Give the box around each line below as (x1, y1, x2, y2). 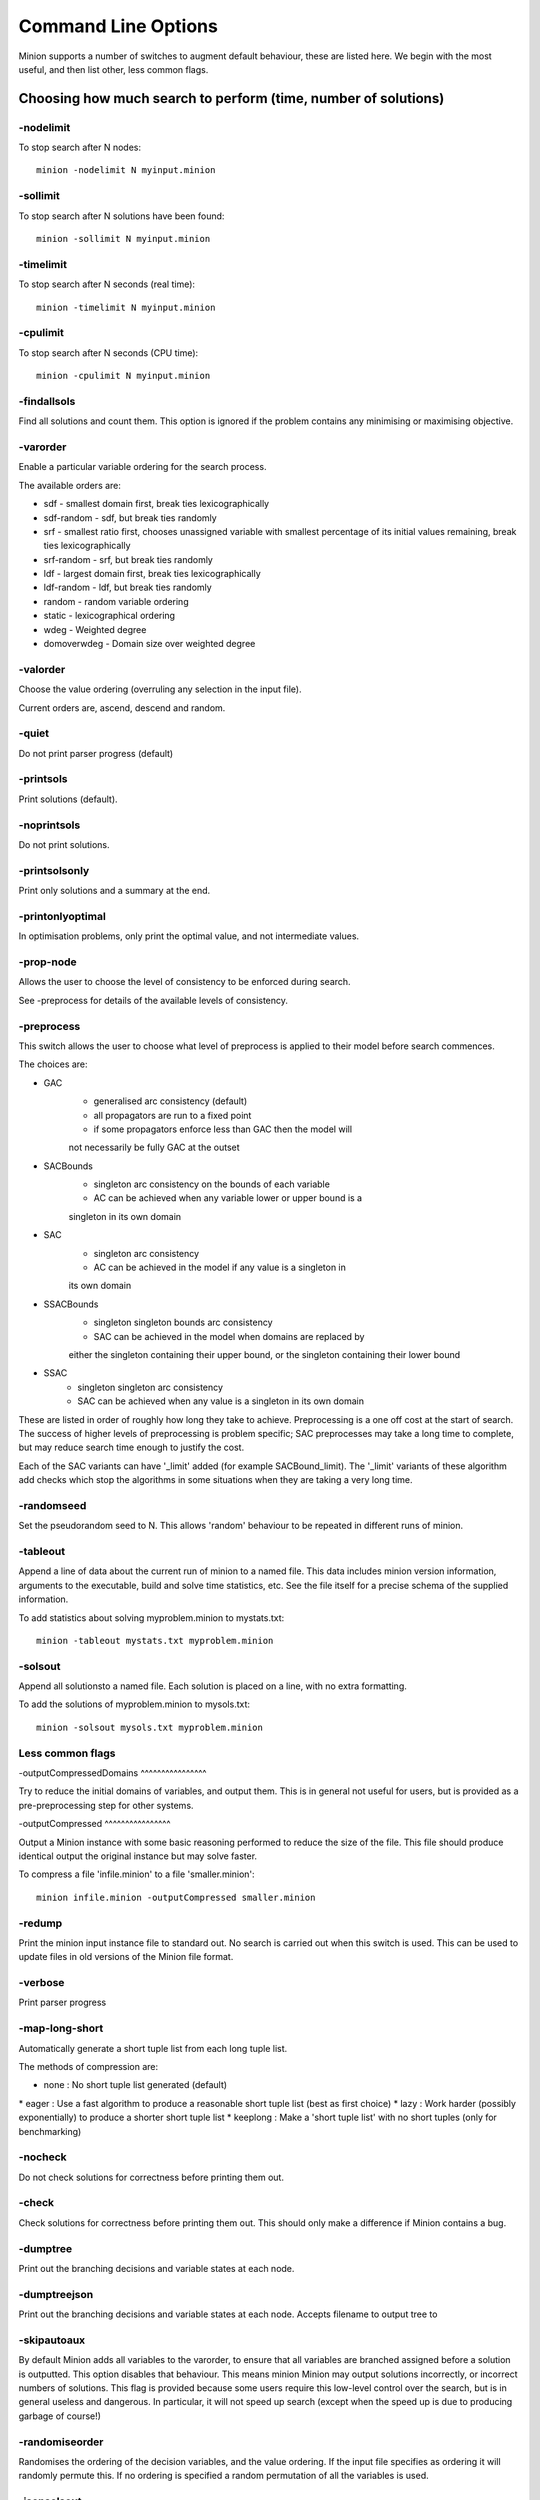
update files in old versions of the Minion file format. (18, 1951, 234, 1963)
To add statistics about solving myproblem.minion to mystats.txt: (18, 1611, 285, 1624)
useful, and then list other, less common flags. (18, 63, 209, 75)
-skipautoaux (18, 2333, 86, 2347)
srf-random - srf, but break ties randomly (43, 553, 214, 565)
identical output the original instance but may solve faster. (18, 1850, 258, 1862)
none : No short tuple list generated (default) (43, 2079, 228, 2091)
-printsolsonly (18, 863, 90, 877)
